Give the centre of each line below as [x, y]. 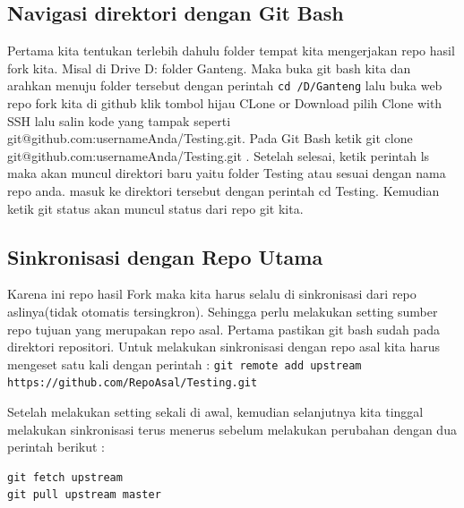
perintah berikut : [56, 447]
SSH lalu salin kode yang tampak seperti [119, 120]
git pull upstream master [84, 495]
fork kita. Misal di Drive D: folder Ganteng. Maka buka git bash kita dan [209, 68]
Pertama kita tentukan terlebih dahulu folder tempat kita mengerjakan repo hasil [231, 51]
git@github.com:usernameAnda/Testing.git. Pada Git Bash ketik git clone [210, 138]
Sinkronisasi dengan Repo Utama [165, 256]
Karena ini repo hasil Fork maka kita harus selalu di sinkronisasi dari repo [212, 294]
